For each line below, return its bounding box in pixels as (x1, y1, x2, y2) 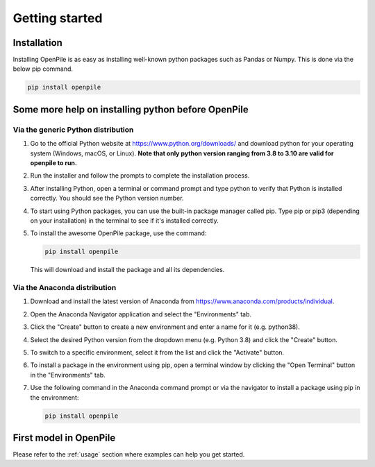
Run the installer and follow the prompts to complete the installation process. (30, 171, 250, 180)
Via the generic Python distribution (12, 125, 134, 135)
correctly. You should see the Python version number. (30, 194, 184, 203)
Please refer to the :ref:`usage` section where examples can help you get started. (12, 450, 245, 459)
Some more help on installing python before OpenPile (12, 103, 249, 115)
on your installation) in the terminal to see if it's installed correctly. (30, 216, 219, 225)
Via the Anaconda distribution (12, 283, 117, 293)
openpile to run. (30, 158, 78, 167)
